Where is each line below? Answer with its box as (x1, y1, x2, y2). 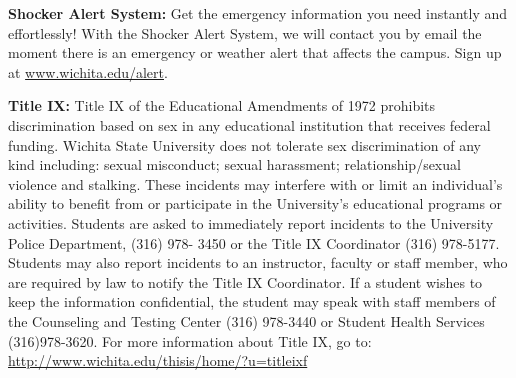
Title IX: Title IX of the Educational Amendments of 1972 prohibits (8, 95, 436, 116)
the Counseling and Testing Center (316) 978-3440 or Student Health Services (8, 310, 485, 331)
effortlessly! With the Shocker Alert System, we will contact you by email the (8, 22, 482, 43)
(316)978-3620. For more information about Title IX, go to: (8, 330, 372, 351)
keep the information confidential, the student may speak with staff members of (8, 291, 496, 312)
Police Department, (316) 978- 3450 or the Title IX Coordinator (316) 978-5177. (8, 232, 500, 253)
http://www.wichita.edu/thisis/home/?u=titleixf (8, 350, 308, 371)
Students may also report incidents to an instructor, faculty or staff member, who (8, 252, 508, 273)
